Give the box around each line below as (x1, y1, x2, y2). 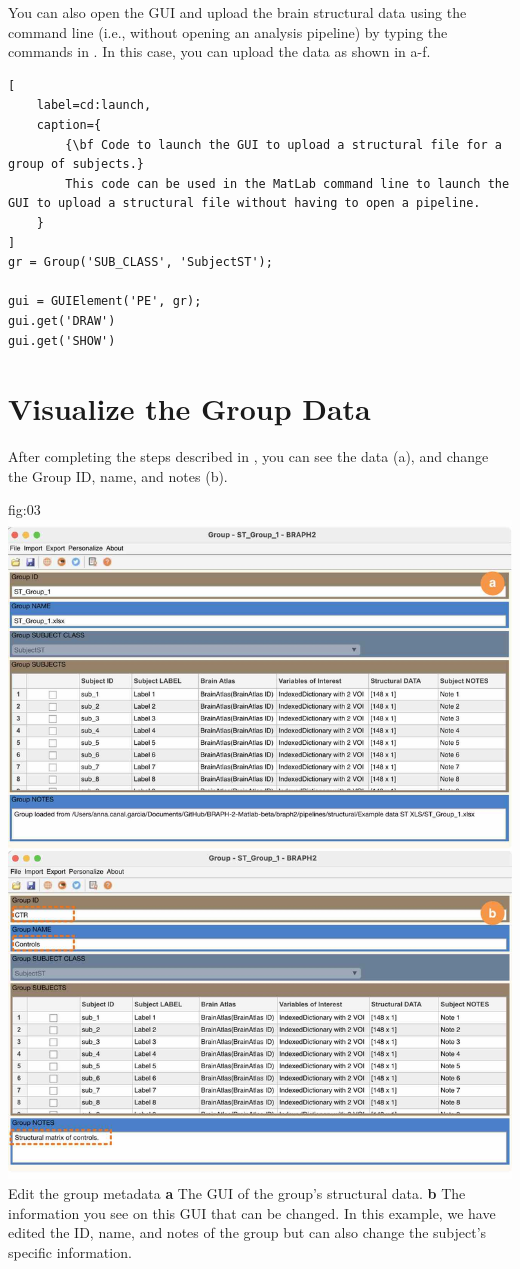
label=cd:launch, (36, 98, 152, 113)
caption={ (36, 117, 102, 132)
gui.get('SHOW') (8, 333, 116, 348)
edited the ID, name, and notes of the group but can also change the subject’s (8, 1222, 487, 1243)
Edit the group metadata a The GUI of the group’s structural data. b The (8, 1182, 466, 1203)
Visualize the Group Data (8, 388, 371, 429)
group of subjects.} (8, 157, 145, 172)
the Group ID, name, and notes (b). (8, 465, 228, 486)
